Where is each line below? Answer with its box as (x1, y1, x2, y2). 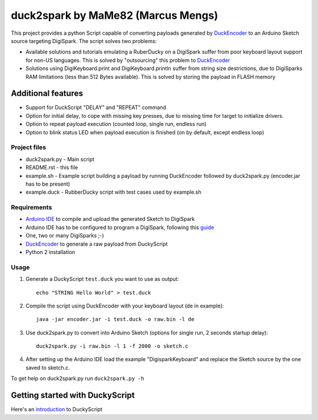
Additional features (11, 88, 84, 98)
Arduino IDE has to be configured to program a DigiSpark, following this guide (25, 224, 214, 231)
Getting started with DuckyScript (11, 391, 135, 401)
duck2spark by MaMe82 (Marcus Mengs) (11, 9, 218, 22)
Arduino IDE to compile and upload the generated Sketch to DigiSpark (25, 216, 195, 223)
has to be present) (25, 180, 71, 187)
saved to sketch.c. (25, 364, 70, 371)
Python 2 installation (25, 248, 75, 256)
